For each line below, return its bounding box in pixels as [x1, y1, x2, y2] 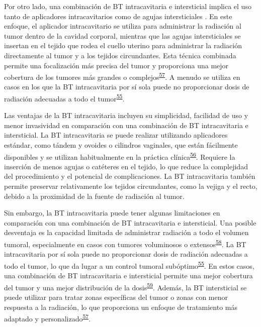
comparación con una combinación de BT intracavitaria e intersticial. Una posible [4, 217, 256, 228]
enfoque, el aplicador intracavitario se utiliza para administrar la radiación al [4, 21, 241, 31]
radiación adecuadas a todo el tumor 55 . [4, 92, 125, 103]
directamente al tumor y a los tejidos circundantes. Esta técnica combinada [4, 50, 236, 60]
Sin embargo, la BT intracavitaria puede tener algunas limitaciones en [4, 207, 220, 218]
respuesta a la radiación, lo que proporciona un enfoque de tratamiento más [4, 301, 238, 312]
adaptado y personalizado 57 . [4, 312, 91, 323]
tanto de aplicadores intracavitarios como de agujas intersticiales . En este [4, 11, 232, 21]
